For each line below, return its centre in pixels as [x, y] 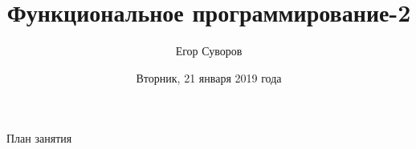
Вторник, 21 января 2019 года [209, 77]
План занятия [39, 138]
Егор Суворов [209, 51]
